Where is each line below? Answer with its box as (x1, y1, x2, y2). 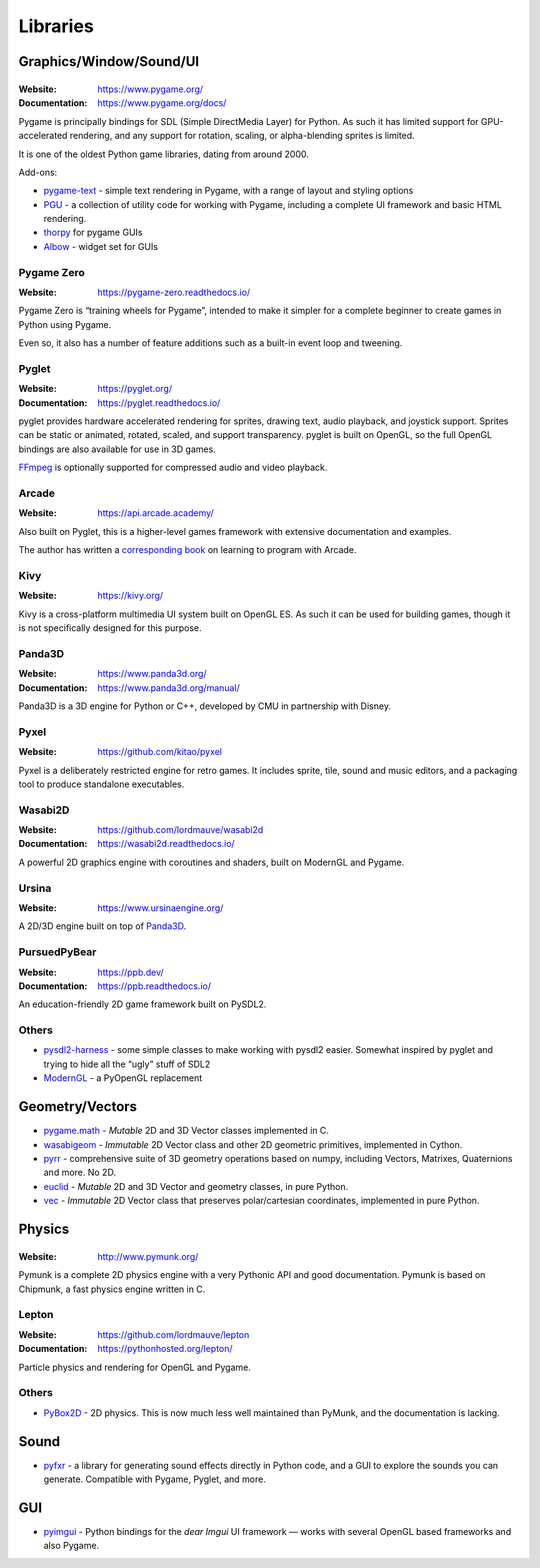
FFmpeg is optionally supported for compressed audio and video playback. (18, 461, 328, 474)
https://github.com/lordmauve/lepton (97, 1328, 250, 1340)
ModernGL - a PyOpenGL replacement (43, 1072, 203, 1084)
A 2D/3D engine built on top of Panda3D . (18, 920, 187, 932)
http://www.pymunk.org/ (97, 1250, 199, 1262)
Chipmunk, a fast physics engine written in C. (18, 1283, 206, 1295)
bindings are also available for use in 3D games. (18, 443, 217, 455)
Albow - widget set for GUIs (43, 240, 159, 252)
